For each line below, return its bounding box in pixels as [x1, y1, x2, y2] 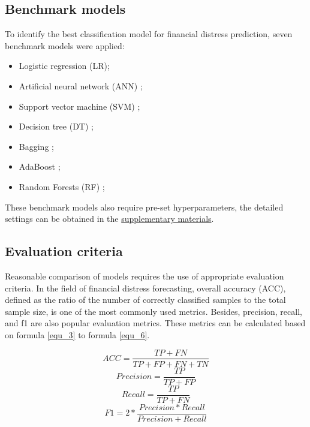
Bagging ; [19, 140, 54, 152]
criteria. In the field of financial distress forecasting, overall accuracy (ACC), [5, 281, 286, 294]
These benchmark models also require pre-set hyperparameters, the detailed [5, 200, 284, 213]
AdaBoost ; [19, 160, 61, 173]
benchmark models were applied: [5, 39, 125, 52]
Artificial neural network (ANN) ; [19, 79, 143, 92]
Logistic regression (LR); [19, 59, 110, 72]
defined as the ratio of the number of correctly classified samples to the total [5, 293, 286, 306]
